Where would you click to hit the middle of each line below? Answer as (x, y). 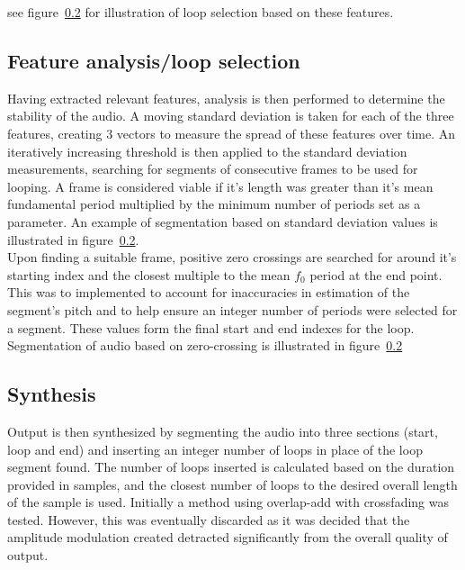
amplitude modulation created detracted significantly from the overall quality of (228, 537)
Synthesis (52, 394)
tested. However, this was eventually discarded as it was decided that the (209, 519)
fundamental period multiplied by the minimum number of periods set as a (214, 204)
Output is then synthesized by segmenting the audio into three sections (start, (223, 431)
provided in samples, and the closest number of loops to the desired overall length (232, 484)
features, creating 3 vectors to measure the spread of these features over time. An (232, 133)
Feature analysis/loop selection (154, 60)
